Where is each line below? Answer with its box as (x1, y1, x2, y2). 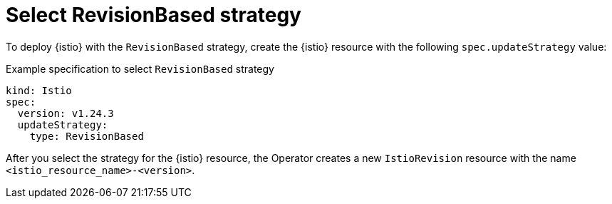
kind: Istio (6, 84, 72, 96)
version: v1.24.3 (17, 107, 114, 119)
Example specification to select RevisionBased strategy (6, 62, 274, 75)
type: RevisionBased (29, 130, 144, 142)
